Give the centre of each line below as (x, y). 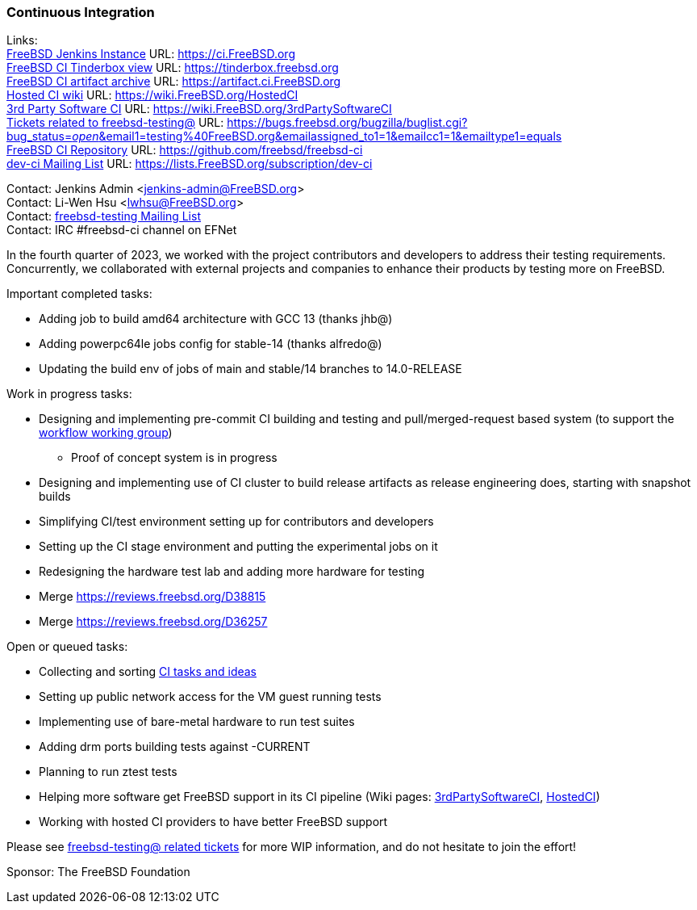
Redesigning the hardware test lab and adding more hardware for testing (232, 572)
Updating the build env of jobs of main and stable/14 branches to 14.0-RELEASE (250, 369)
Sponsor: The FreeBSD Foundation (98, 872)
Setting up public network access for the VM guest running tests (210, 697)
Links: (22, 40)
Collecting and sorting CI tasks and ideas (148, 672)
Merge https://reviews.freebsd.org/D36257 (153, 622)
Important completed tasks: (79, 294)
